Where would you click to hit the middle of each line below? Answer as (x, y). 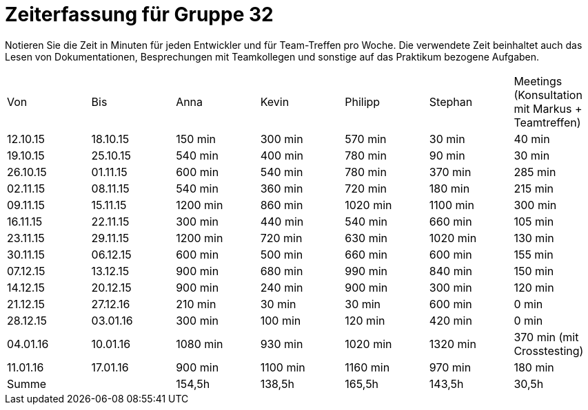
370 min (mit (546, 337)
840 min (450, 271)
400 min (282, 155)
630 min (366, 238)
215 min (534, 188)
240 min (282, 287)
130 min (534, 238)
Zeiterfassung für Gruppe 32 (139, 14)
